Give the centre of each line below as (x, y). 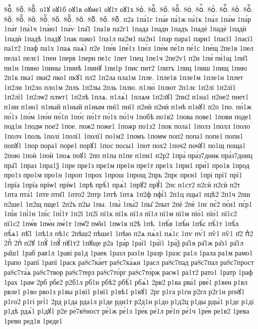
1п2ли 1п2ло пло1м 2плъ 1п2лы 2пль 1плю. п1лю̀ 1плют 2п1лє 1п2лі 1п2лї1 (120, 87)
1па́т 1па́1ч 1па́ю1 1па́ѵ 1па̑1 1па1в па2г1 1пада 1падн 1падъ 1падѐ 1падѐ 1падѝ (125, 29)
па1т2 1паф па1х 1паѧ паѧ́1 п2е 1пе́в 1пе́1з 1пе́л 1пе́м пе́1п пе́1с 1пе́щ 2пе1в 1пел (129, 48)
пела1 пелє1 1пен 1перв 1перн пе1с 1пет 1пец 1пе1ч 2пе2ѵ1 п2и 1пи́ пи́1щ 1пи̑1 (126, 57)
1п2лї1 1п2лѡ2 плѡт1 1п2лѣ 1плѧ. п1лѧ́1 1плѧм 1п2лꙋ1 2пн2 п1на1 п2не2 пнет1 (127, 97)
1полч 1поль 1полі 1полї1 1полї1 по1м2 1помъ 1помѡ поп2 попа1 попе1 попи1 (124, 135)
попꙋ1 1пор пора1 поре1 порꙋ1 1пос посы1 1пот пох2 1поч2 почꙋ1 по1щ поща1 (125, 145)
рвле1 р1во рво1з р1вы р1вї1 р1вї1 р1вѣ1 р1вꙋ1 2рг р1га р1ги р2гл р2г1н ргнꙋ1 (125, 291)
